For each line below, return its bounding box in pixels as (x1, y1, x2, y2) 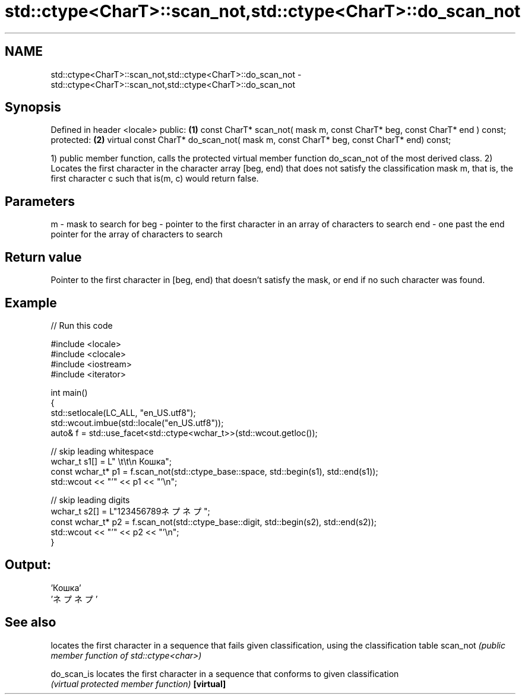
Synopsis (5, 100, 61, 115)
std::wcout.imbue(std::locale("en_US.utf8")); (50, 417, 224, 428)
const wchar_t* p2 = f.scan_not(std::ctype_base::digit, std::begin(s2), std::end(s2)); (50, 516, 377, 527)
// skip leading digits (50, 494, 130, 505)
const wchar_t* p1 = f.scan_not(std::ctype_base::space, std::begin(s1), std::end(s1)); (50, 466, 378, 476)
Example (5, 295, 57, 310)
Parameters (5, 193, 75, 209)
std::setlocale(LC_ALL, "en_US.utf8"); (50, 407, 196, 418)
